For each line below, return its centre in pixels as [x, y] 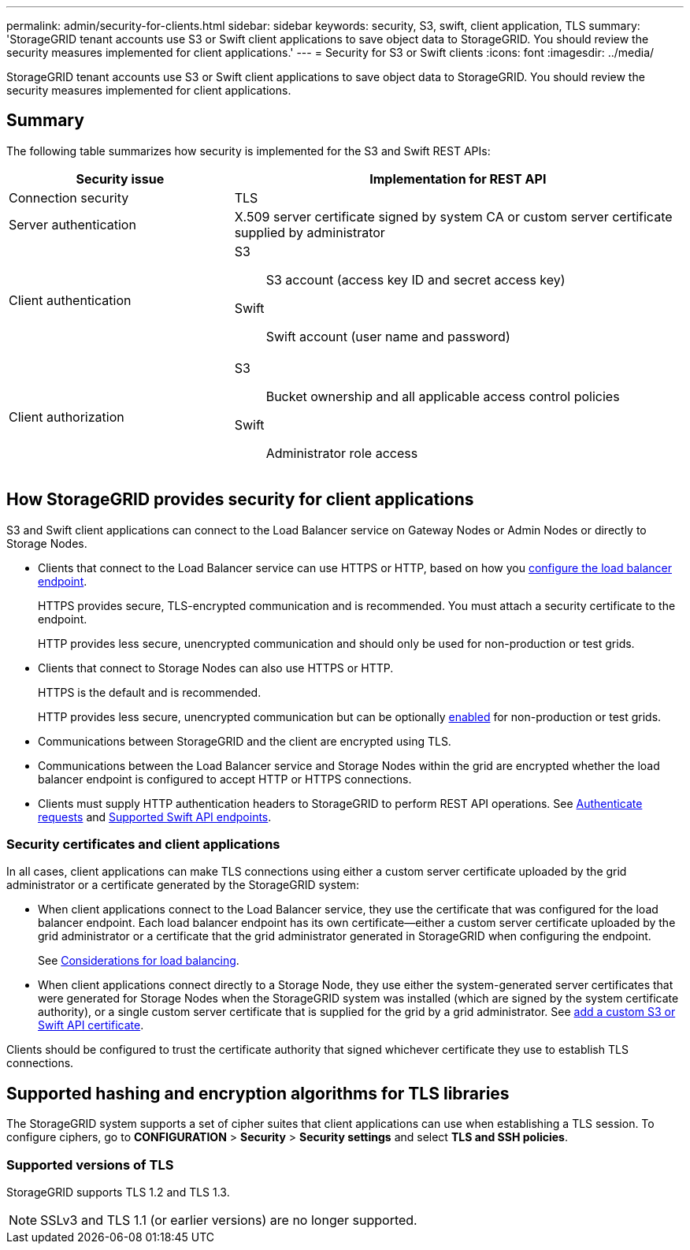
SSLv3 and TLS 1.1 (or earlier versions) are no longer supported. [229, 1220]
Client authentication [70, 300]
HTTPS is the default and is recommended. [150, 692]
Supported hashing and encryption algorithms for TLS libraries [258, 1093]
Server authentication [72, 224]
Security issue [120, 179]
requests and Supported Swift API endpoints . [155, 817]
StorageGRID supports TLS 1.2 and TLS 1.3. [118, 1192]
